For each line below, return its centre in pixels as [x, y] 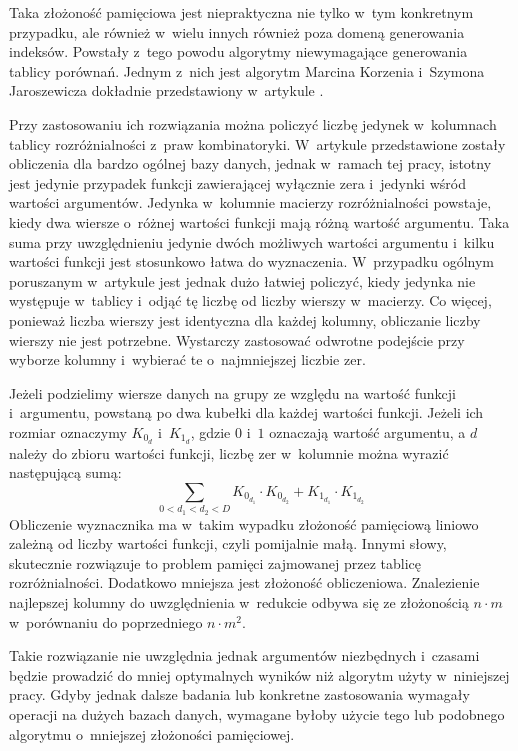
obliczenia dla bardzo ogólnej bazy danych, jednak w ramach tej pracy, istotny [250, 163]
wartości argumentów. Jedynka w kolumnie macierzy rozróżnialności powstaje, [250, 202]
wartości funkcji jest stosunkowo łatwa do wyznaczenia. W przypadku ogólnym [251, 261]
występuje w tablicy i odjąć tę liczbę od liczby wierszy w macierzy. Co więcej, [250, 300]
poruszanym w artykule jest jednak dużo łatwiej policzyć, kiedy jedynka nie [242, 280]
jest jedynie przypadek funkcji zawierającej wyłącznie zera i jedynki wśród [237, 182]
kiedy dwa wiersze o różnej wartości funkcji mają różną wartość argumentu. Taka [259, 221]
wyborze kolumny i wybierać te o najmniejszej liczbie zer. [187, 359]
